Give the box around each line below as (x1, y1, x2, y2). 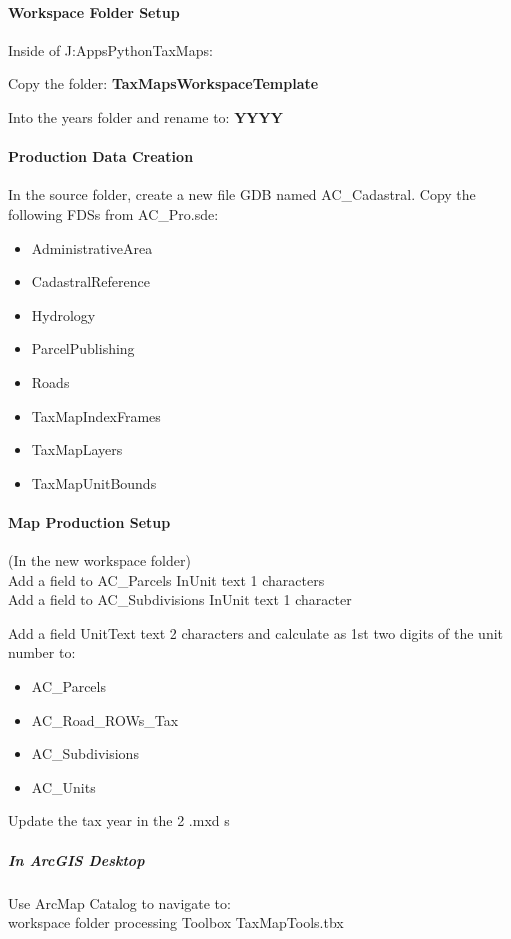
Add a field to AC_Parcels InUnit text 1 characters (8, 569, 325, 590)
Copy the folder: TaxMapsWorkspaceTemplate (8, 73, 319, 94)
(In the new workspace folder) (8, 550, 191, 571)
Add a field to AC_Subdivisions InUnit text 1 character (8, 589, 352, 610)
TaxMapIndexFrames (31, 405, 161, 426)
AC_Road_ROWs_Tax (31, 709, 179, 730)
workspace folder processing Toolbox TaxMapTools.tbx (8, 912, 344, 933)
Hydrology (31, 304, 96, 325)
